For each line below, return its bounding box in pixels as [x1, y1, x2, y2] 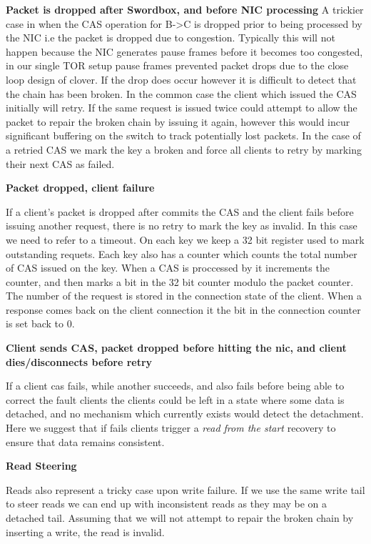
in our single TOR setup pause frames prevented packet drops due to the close [6, 58, 349, 73]
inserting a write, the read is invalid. [6, 524, 165, 539]
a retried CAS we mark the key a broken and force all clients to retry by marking [6, 142, 362, 157]
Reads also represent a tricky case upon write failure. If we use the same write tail [6, 482, 365, 497]
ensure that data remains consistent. [6, 434, 165, 449]
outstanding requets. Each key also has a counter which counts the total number [6, 246, 357, 261]
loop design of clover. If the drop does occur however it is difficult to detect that [6, 71, 357, 86]
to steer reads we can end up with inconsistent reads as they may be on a [6, 496, 327, 511]
